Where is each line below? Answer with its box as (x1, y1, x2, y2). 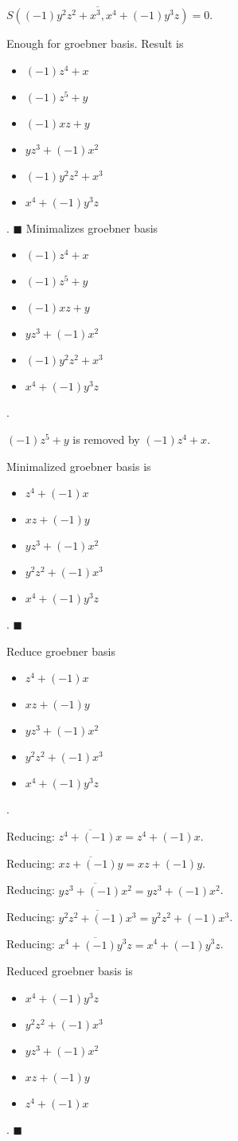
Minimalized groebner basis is (6, 457, 151, 474)
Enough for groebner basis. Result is (6, 35, 184, 52)
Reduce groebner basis (6, 642, 115, 659)
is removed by (72, 431, 140, 447)
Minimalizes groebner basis (25, 219, 158, 236)
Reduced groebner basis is (6, 963, 133, 979)
